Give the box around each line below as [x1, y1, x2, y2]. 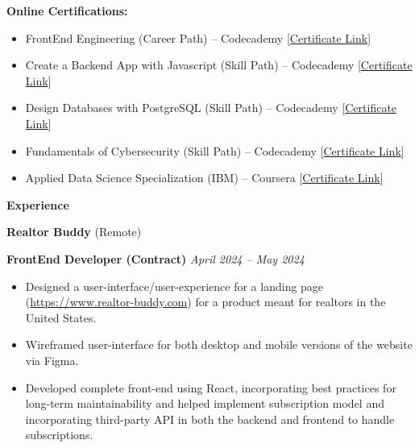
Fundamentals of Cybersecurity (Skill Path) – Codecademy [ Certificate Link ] [25, 142, 404, 159]
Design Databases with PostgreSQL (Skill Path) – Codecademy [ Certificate [25, 99, 397, 116]
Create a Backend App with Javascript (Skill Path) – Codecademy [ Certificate [25, 56, 413, 73]
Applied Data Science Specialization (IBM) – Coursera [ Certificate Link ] [25, 169, 384, 186]
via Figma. [25, 351, 79, 368]
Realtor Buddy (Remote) [6, 223, 142, 240]
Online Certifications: [6, 2, 128, 19]
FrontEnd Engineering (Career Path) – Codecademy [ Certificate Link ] [25, 29, 371, 46]
